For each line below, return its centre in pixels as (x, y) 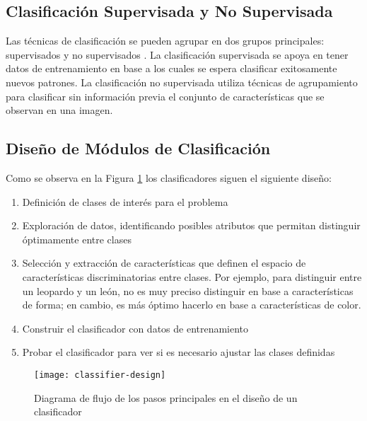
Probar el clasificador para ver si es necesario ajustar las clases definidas (179, 352)
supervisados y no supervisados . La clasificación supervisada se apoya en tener (177, 54)
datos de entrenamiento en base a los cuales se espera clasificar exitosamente (171, 68)
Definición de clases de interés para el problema (125, 201)
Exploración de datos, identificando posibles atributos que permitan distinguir (191, 225)
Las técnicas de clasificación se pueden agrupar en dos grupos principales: (165, 41)
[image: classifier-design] (100, 375)
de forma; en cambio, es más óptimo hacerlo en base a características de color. (192, 305)
